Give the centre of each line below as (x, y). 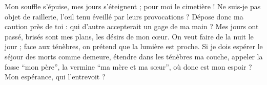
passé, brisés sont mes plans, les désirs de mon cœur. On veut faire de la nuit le (129, 36)
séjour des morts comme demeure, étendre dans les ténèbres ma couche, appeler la (134, 56)
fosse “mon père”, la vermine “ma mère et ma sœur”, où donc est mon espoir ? (128, 66)
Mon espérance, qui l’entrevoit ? (55, 77)
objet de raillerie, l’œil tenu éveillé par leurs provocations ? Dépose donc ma (124, 16)
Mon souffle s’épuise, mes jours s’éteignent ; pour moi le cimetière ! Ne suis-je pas (133, 6)
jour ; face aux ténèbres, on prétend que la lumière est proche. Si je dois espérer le (134, 46)
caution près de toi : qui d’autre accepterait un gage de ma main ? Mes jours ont (132, 26)
